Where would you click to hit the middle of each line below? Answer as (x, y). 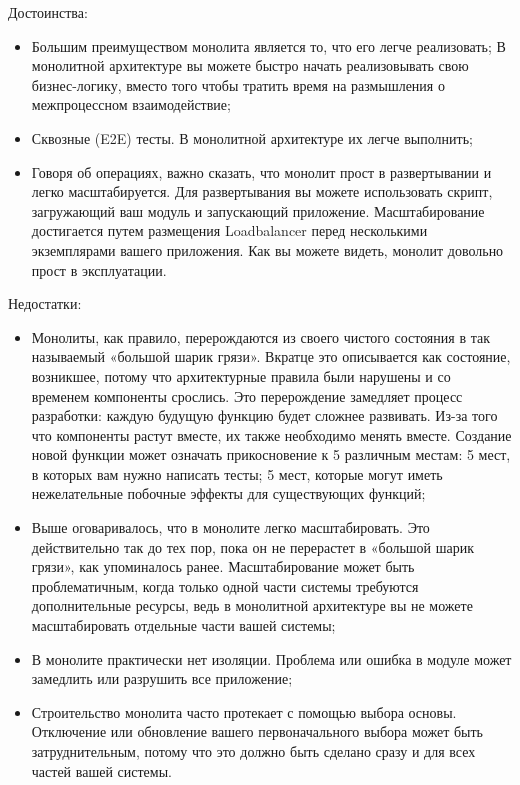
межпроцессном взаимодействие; (131, 104)
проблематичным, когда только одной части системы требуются (225, 585)
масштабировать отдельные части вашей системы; (183, 625)
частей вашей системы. (101, 770)
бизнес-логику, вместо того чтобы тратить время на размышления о (238, 84)
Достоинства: (48, 12)
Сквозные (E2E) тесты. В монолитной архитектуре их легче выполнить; (252, 137)
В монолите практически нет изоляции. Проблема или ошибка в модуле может (271, 658)
